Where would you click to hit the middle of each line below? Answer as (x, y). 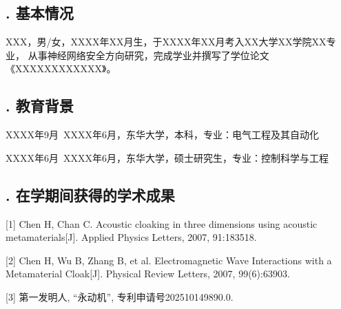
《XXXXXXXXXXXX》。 (61, 68)
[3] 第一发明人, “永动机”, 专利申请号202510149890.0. (120, 296)
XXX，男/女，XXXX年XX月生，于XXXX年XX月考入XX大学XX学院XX (166, 42)
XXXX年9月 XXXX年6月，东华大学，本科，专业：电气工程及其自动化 (162, 135)
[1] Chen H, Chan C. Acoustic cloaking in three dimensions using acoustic (162, 223)
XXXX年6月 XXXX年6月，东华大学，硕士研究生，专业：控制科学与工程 (167, 157)
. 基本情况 (40, 13)
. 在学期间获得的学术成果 (90, 194)
